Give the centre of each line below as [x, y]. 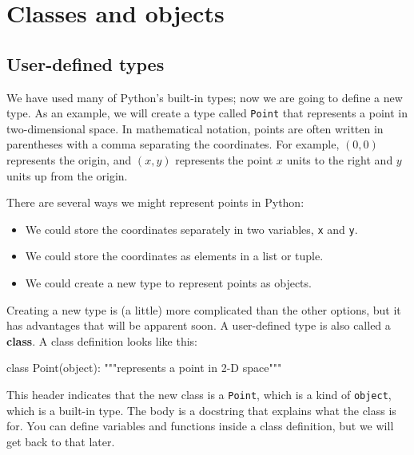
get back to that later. [61, 441]
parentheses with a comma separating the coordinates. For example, [173, 144]
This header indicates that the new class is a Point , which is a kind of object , [199, 395]
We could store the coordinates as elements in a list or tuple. [174, 256]
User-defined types [86, 63]
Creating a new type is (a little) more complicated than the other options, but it [204, 309]
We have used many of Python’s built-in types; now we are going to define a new [205, 97]
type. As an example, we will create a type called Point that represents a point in [207, 113]
